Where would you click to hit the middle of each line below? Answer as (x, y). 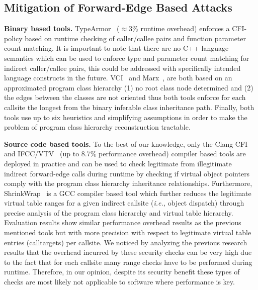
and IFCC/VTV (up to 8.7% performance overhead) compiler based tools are (125, 154)
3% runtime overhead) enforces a (179, 28)
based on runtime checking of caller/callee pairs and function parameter (136, 38)
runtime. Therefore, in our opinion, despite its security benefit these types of (122, 272)
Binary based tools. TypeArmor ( (62, 28)
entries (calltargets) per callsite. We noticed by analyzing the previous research (126, 242)
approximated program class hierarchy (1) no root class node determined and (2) (129, 87)
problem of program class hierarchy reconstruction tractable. (97, 127)
